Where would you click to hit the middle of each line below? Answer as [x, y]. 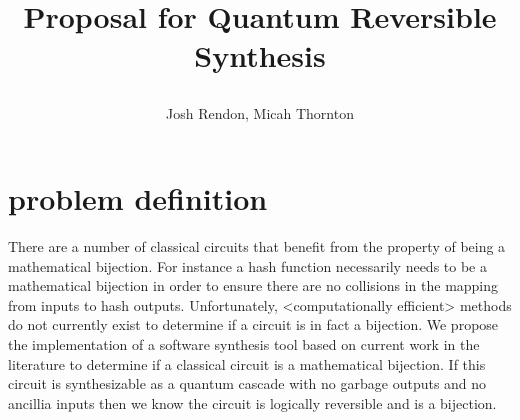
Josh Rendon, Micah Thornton [260, 112]
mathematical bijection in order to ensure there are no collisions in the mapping [253, 285]
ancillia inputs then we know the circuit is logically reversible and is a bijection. [252, 402]
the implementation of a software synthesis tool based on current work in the [244, 344]
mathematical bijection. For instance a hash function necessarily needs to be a [247, 265]
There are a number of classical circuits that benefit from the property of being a [257, 246]
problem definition [138, 198]
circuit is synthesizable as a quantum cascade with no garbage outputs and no [247, 383]
